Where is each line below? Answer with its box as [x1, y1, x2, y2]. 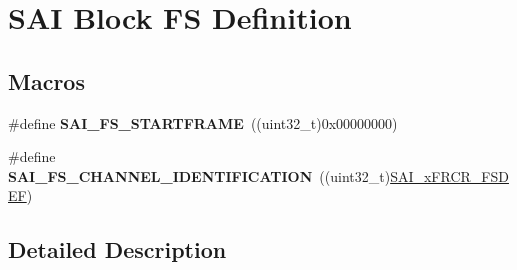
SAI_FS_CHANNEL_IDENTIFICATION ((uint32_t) [8, 165, 391, 186]
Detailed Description [8, 234, 227, 265]
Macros [8, 65, 85, 96]
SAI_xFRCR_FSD [390, 165, 509, 186]
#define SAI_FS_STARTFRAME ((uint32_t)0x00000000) [8, 112, 398, 133]
